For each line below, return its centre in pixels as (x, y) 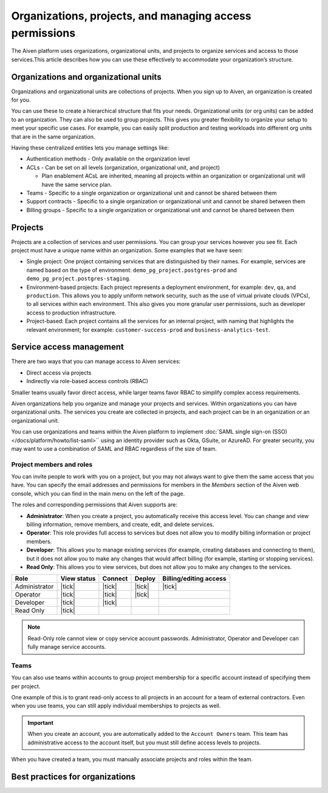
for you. (21, 100)
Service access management (68, 347)
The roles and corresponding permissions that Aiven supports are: (94, 505)
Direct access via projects (59, 372)
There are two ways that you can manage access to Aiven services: (96, 361)
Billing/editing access (194, 579)
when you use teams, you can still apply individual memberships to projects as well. (116, 706)
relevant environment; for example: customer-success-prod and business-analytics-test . (148, 330)
